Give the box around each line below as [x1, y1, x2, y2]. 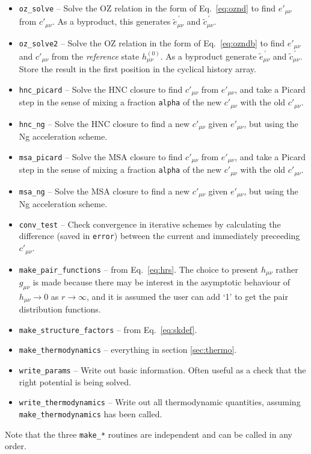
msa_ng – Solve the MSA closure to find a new [19, 184, 190, 197]
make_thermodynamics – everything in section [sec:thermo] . [19, 343, 237, 356]
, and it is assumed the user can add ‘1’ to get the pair [87, 290, 288, 302]
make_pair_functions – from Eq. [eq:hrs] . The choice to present [19, 263, 259, 275]
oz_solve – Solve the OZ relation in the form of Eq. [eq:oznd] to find [19, 2, 276, 14]
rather [276, 263, 298, 275]
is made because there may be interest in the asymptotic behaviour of [32, 275, 291, 288]
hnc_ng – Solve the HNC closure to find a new [19, 117, 190, 129]
